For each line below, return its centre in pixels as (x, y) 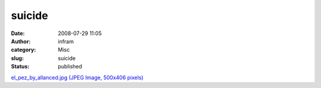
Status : (20, 67)
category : (23, 50)
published (70, 67)
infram (66, 41)
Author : (21, 41)
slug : (17, 58)
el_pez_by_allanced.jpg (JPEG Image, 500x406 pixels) (77, 77)
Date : (18, 33)
